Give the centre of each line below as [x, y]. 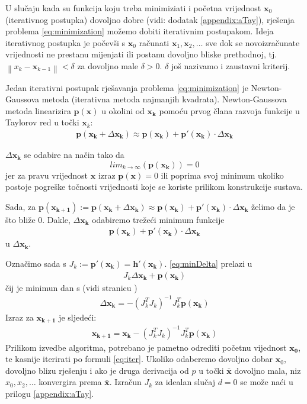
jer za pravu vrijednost [47, 175]
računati [154, 42]
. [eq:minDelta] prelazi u [208, 263]
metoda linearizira [38, 110]
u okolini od [123, 110]
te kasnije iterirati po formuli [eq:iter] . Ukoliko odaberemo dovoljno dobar [139, 359]
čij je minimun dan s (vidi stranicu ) [71, 287]
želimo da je [273, 206]
